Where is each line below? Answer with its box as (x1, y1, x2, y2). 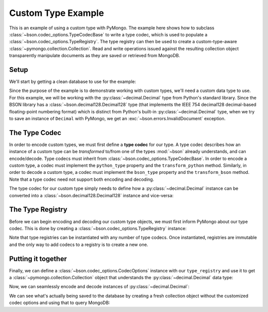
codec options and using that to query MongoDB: (9, 300, 110, 306)
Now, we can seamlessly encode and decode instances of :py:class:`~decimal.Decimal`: (9, 284, 190, 290)
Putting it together (9, 254, 67, 263)
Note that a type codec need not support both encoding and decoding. (9, 176, 154, 182)
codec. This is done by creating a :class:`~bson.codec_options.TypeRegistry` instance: (9, 225, 187, 231)
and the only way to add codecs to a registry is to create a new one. (9, 241, 148, 247)
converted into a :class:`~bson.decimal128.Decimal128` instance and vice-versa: (9, 192, 174, 198)
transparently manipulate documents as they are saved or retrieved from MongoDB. (9, 53, 181, 59)
